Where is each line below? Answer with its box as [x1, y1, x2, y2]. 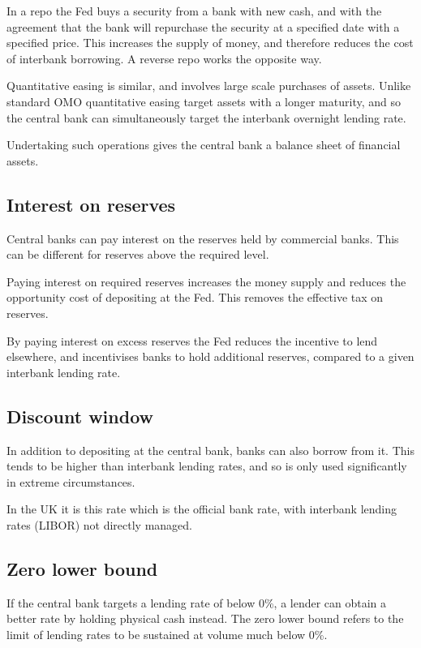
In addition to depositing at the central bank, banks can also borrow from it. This [6, 441, 415, 458]
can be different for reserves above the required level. [6, 246, 269, 263]
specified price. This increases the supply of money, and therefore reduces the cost [6, 34, 414, 51]
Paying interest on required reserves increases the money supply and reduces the [6, 273, 406, 290]
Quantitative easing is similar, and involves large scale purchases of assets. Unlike [6, 77, 411, 94]
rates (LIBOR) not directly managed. [6, 516, 193, 533]
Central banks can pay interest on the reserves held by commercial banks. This [6, 230, 399, 247]
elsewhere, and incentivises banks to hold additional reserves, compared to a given [6, 348, 415, 365]
